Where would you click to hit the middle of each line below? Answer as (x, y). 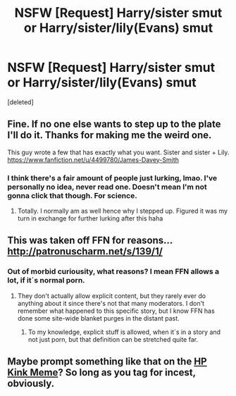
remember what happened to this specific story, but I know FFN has (116, 311)
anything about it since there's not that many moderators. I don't (111, 303)
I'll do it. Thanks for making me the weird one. (110, 135)
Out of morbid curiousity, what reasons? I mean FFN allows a (113, 271)
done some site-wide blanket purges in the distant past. (98, 318)
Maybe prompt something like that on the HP (107, 362)
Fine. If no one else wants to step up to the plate (114, 124)
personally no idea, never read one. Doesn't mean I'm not (107, 187)
